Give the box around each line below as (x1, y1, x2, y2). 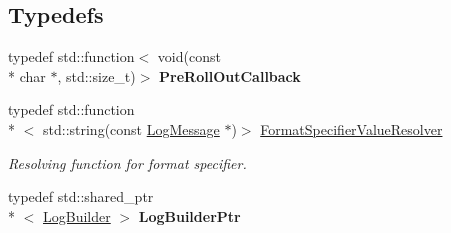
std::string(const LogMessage (42, 118, 220, 139)
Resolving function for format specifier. (8, 152, 247, 173)
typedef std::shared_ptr (8, 186, 154, 207)
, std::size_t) (57, 65, 136, 86)
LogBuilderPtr (138, 205, 241, 226)
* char (8, 65, 46, 86)
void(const (157, 46, 221, 67)
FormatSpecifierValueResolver (260, 118, 443, 139)
